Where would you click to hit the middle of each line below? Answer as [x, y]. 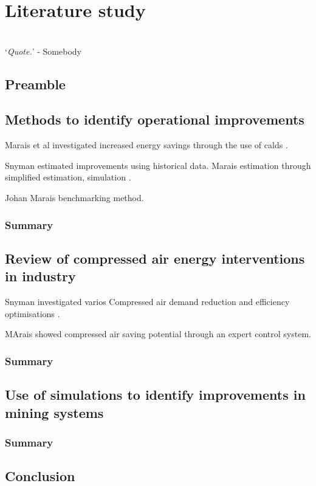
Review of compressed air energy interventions [155, 258]
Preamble [35, 84]
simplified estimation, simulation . [68, 177]
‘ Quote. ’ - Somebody [43, 51]
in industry [40, 276]
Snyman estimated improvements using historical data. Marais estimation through [158, 165]
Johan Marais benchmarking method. [74, 198]
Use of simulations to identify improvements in [155, 395]
